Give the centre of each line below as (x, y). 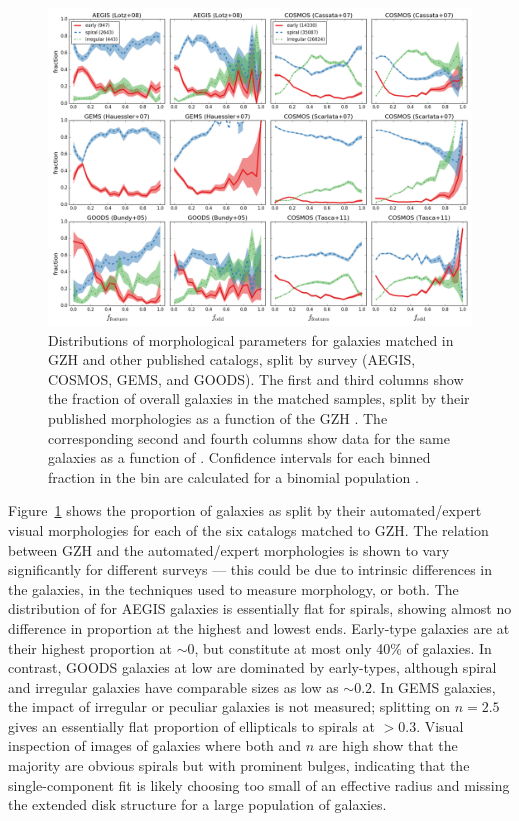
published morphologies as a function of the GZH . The (218, 417)
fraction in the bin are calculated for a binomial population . (233, 476)
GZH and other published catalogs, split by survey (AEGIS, (232, 359)
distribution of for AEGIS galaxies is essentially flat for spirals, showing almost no (260, 608)
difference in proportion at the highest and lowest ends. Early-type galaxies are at (259, 627)
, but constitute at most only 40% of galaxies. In (343, 647)
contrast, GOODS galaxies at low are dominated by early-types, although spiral (252, 667)
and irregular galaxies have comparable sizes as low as (173, 686)
